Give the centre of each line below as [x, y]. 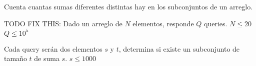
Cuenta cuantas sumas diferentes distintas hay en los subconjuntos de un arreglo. [128, 6]
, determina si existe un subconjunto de [179, 48]
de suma [47, 58]
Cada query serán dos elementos [53, 48]
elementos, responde [163, 23]
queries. [216, 23]
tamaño [15, 58]
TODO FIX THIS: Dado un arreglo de [63, 23]
